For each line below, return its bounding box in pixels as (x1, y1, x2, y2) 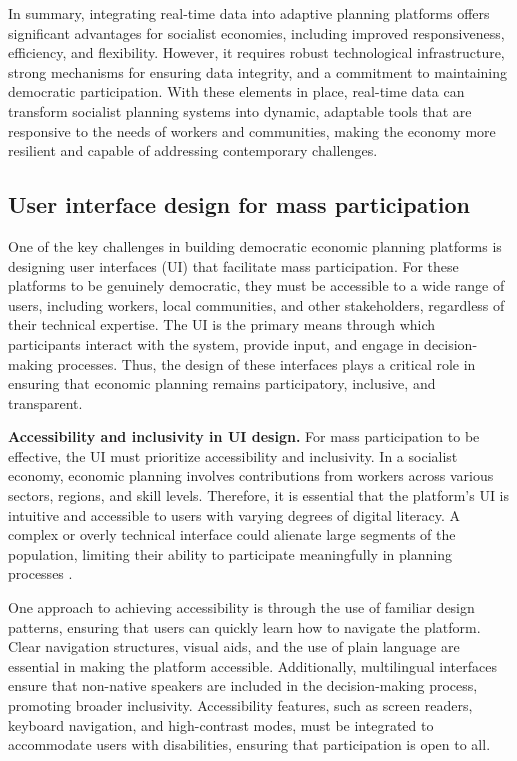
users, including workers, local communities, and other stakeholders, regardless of (8, 294, 505, 315)
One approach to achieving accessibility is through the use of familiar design (8, 597, 475, 618)
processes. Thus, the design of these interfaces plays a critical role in (57, 353, 476, 374)
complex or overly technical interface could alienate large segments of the (8, 524, 456, 545)
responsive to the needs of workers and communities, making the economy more (8, 120, 496, 141)
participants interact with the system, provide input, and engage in (8, 333, 420, 354)
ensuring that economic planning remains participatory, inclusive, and (8, 373, 436, 394)
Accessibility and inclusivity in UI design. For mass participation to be (8, 426, 480, 447)
